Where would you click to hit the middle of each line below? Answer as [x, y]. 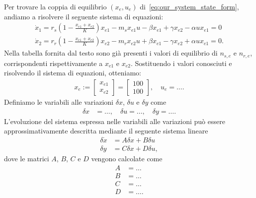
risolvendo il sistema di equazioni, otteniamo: [73, 73]
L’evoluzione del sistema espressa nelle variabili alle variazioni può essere [115, 121]
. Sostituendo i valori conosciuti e [181, 63]
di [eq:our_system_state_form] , [189, 6]
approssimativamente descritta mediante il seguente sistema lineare [106, 131]
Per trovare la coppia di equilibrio [55, 6]
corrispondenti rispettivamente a [53, 63]
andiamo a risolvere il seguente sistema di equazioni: [84, 16]
